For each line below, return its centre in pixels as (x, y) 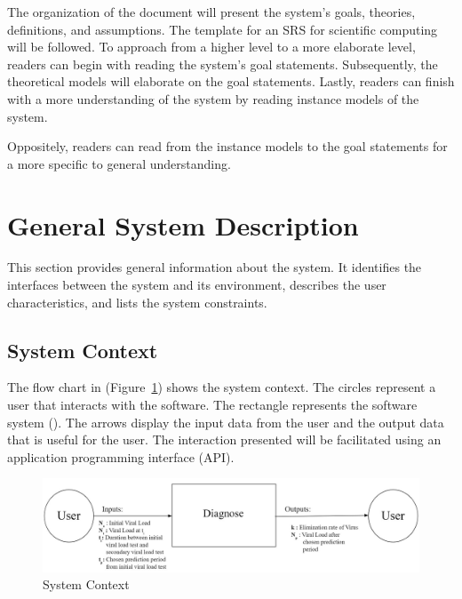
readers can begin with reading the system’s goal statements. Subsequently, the (223, 64)
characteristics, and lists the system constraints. (137, 302)
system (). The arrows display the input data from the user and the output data (226, 422)
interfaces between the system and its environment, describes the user (197, 285)
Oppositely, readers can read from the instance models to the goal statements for (227, 146)
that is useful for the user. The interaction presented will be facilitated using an (224, 439)
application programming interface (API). (121, 456)
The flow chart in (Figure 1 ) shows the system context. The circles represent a (222, 387)
